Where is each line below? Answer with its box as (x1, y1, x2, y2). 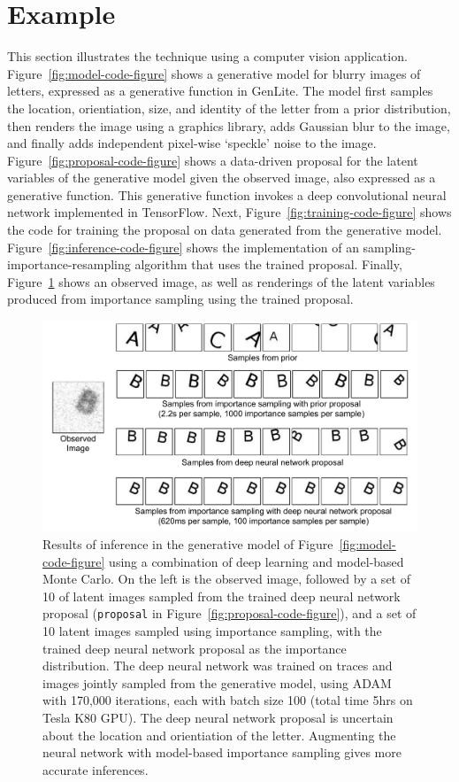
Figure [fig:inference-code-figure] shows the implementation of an (7, 237, 359, 256)
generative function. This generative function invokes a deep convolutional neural (7, 185, 447, 204)
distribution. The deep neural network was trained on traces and (42, 656, 393, 675)
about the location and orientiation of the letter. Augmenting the (42, 725, 396, 744)
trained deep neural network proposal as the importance (42, 639, 347, 657)
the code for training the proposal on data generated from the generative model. (7, 221, 442, 239)
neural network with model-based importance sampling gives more (42, 743, 402, 762)
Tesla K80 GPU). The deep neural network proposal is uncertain (42, 708, 394, 726)
